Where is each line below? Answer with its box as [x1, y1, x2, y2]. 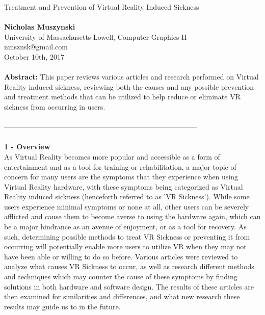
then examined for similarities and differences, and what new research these [4, 291, 240, 302]
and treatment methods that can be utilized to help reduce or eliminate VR [4, 91, 241, 102]
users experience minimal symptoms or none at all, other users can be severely [4, 201, 249, 212]
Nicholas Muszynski [4, 21, 75, 32]
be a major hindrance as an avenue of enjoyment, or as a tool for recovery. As [4, 221, 247, 232]
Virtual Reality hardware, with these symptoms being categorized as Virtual [4, 181, 243, 192]
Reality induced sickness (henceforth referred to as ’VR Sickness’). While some [4, 191, 250, 202]
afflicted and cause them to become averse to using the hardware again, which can [4, 211, 261, 222]
